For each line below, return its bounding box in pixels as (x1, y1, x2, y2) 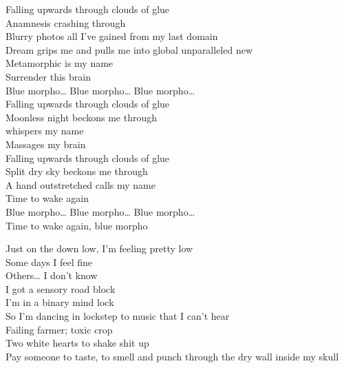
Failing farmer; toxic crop (6, 322, 113, 336)
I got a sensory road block (6, 281, 116, 296)
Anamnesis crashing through (6, 15, 126, 30)
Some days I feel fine (6, 254, 93, 269)
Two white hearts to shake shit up (6, 336, 149, 350)
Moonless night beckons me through (6, 110, 157, 124)
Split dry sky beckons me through (6, 164, 148, 178)
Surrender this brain (6, 69, 91, 83)
